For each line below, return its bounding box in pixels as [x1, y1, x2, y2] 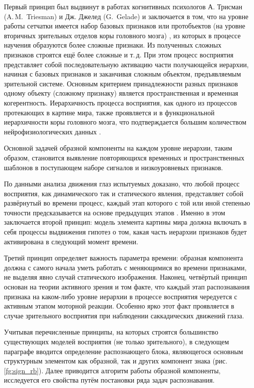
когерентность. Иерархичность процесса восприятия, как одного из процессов [4, 97, 237, 107]
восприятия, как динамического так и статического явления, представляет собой [4, 188, 244, 198]
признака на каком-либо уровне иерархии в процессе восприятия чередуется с [4, 291, 237, 301]
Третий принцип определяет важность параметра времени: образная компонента [4, 253, 243, 263]
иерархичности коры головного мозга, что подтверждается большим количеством [4, 117, 247, 127]
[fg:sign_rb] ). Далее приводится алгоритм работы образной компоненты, [4, 365, 221, 375]
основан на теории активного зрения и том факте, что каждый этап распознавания [4, 282, 250, 292]
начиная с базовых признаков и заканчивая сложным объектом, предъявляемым [4, 69, 241, 79]
